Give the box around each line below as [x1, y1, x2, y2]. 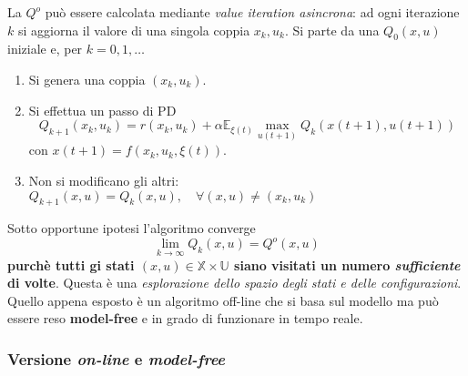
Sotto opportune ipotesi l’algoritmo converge [7, 218, 256, 238]
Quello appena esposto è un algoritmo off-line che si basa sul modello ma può [7, 290, 439, 310]
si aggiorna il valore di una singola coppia [17, 20, 250, 39]
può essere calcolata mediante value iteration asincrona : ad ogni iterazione [45, 3, 460, 21]
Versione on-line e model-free [7, 347, 226, 370]
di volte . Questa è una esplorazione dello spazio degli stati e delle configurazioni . [7, 273, 462, 292]
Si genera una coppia [28, 69, 146, 88]
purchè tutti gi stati [7, 255, 135, 274]
